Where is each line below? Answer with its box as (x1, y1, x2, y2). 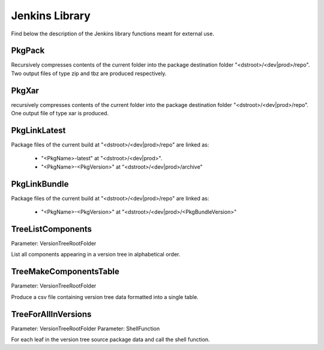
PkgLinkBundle (11, 179, 69, 189)
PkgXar (11, 85, 39, 95)
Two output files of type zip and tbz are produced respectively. (11, 70, 167, 77)
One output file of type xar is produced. (11, 110, 109, 117)
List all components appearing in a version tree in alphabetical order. (11, 251, 181, 258)
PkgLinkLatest (11, 125, 66, 135)
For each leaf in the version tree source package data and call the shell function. (11, 336, 210, 343)
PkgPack (11, 46, 45, 56)
